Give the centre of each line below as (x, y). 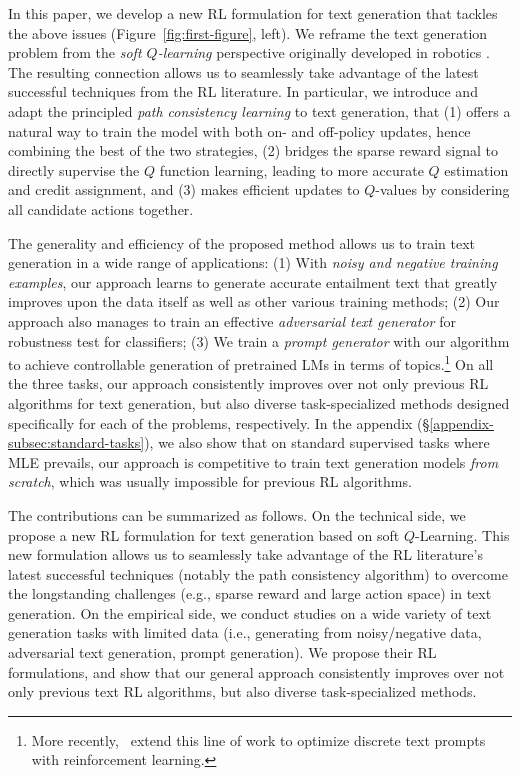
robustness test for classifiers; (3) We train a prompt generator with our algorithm (259, 340)
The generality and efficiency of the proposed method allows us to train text (241, 242)
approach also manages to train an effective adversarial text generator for (232, 320)
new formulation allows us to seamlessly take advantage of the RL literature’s (245, 554)
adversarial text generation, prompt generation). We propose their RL (222, 652)
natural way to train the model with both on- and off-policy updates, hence (239, 130)
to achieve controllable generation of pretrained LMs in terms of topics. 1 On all (251, 362)
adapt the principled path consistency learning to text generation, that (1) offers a (259, 110)
